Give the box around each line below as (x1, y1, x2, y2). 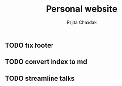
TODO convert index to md (5, 58, 87, 66)
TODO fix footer (5, 41, 54, 49)
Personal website (46, 3, 118, 14)
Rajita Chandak (66, 19, 97, 25)
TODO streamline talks (5, 74, 75, 83)
